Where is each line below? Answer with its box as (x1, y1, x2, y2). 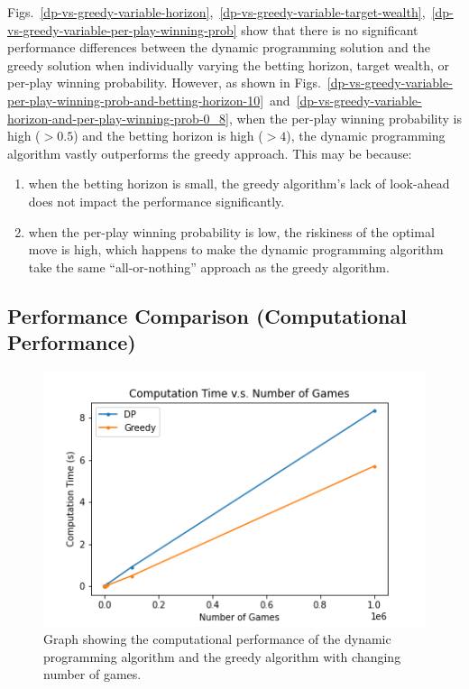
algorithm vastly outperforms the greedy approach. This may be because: (7, 143, 412, 162)
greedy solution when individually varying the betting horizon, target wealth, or (7, 55, 449, 74)
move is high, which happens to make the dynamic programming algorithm (28, 240, 444, 259)
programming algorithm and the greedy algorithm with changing (43, 647, 401, 666)
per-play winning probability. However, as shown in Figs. (7, 73, 321, 92)
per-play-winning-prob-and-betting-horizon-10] (7, 90, 264, 109)
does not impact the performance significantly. (28, 191, 285, 210)
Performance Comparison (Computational (7, 301, 407, 329)
